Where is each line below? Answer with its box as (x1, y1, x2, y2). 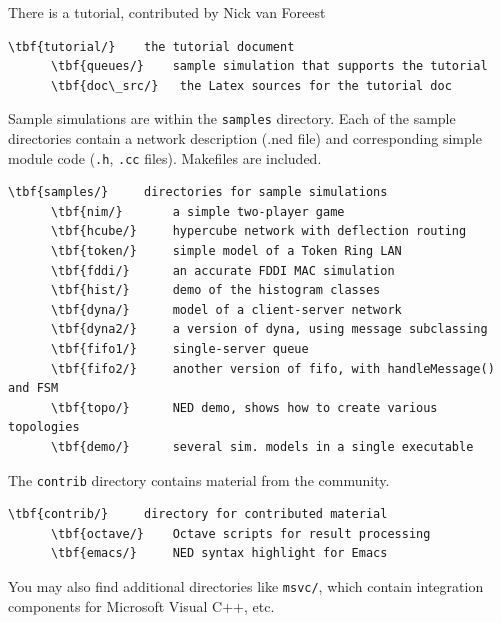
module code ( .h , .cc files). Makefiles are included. (8, 147, 322, 168)
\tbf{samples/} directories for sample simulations (8, 185, 388, 200)
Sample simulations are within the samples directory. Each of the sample (8, 108, 456, 129)
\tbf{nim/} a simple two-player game (50, 204, 345, 219)
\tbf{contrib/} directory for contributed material (8, 507, 388, 522)
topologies (8, 420, 80, 435)
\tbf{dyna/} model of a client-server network (50, 302, 402, 317)
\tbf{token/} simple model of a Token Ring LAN (50, 244, 402, 259)
